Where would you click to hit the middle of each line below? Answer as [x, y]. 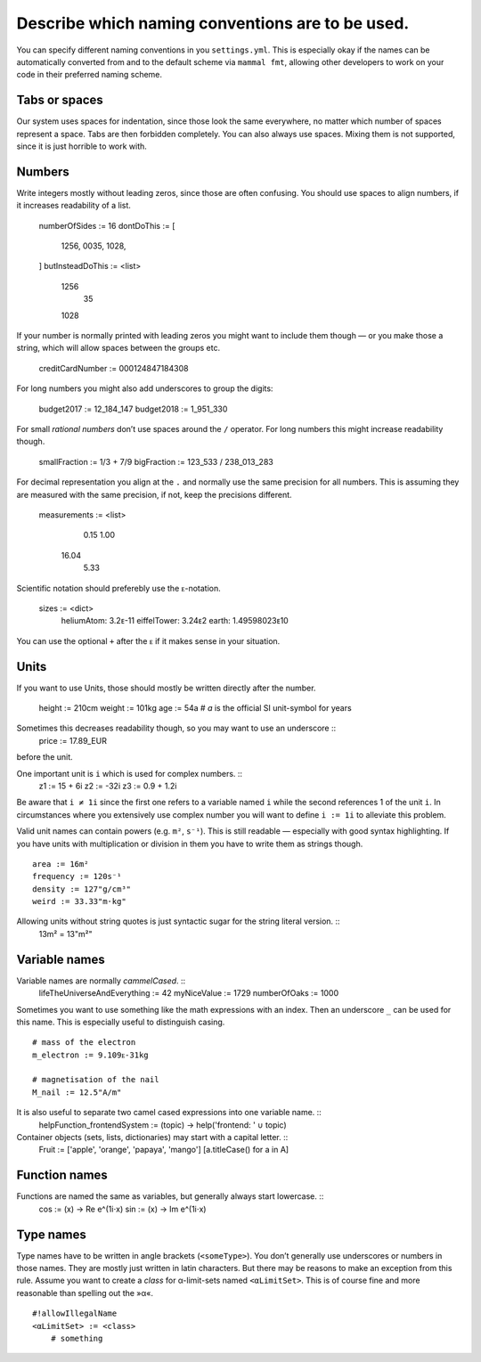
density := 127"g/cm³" [82, 889]
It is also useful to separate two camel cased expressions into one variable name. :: [169, 1113]
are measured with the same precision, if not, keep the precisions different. [155, 494]
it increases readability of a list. [73, 206]
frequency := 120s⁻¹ [77, 877]
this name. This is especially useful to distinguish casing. [121, 1022]
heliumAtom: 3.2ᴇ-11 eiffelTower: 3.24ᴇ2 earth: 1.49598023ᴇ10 [175, 621]
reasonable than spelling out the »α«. [85, 1293]
